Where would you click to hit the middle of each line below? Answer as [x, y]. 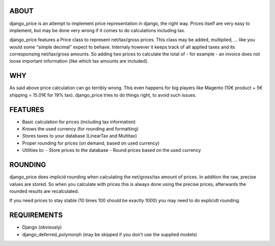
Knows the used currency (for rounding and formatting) [80, 129]
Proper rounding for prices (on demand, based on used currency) [91, 143]
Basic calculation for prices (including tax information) [79, 122]
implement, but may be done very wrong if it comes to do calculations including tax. [98, 30]
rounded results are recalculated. [44, 191]
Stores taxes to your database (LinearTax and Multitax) [80, 136]
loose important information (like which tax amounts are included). [79, 61]
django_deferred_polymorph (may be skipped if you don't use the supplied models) [110, 234]
